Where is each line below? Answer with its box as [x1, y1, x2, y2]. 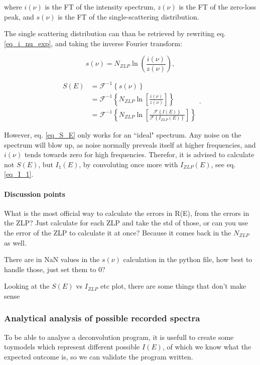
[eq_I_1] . [4, 169, 34, 179]
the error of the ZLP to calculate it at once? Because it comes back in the [4, 227, 231, 237]
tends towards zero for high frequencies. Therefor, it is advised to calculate [24, 149, 254, 160]
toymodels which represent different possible [4, 341, 140, 352]
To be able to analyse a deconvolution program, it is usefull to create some [4, 331, 234, 342]
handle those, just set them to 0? [4, 264, 105, 274]
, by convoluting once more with [79, 159, 178, 169]
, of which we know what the [162, 341, 251, 352]
